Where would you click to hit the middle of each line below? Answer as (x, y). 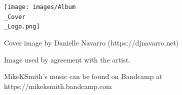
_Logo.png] (22, 27)
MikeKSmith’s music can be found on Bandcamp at (83, 76)
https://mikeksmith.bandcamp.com (58, 86)
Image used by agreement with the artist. (67, 59)
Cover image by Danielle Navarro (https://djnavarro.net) (91, 42)
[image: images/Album (40, 7)
